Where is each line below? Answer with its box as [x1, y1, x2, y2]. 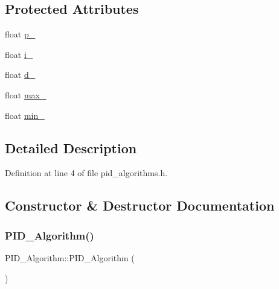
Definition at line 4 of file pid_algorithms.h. [5, 167, 168, 179]
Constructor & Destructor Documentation [5, 196, 275, 215]
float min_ [5, 109, 45, 121]
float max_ [5, 88, 46, 101]
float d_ [5, 68, 36, 81]
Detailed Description [5, 138, 137, 157]
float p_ [5, 28, 36, 40]
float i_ [5, 48, 33, 60]
